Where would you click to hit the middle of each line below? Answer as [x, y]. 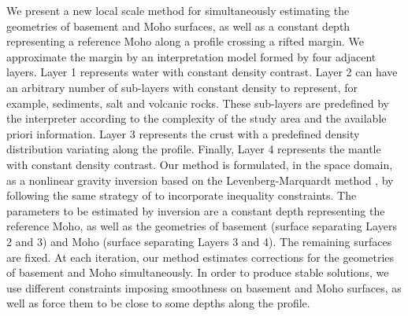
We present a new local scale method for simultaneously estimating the [178, 10]
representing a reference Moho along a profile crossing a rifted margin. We [185, 41]
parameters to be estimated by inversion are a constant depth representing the [196, 210]
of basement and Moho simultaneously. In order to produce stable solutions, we [198, 272]
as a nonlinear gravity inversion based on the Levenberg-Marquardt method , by [200, 180]
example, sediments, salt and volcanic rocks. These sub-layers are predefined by [198, 103]
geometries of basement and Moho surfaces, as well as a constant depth [178, 26]
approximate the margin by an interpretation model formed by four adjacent [191, 56]
